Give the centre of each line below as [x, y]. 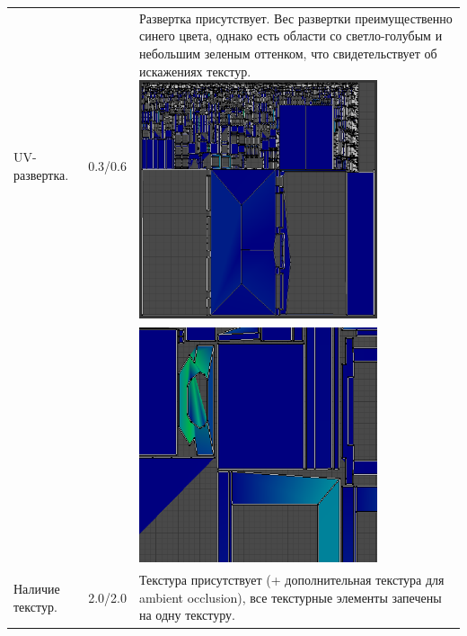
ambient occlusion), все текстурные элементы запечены [290, 597]
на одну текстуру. [187, 615]
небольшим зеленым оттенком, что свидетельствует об [288, 53]
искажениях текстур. [195, 71]
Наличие [37, 589]
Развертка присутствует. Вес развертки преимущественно [295, 18]
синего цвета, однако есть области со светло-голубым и [291, 36]
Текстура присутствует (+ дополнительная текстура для [291, 580]
